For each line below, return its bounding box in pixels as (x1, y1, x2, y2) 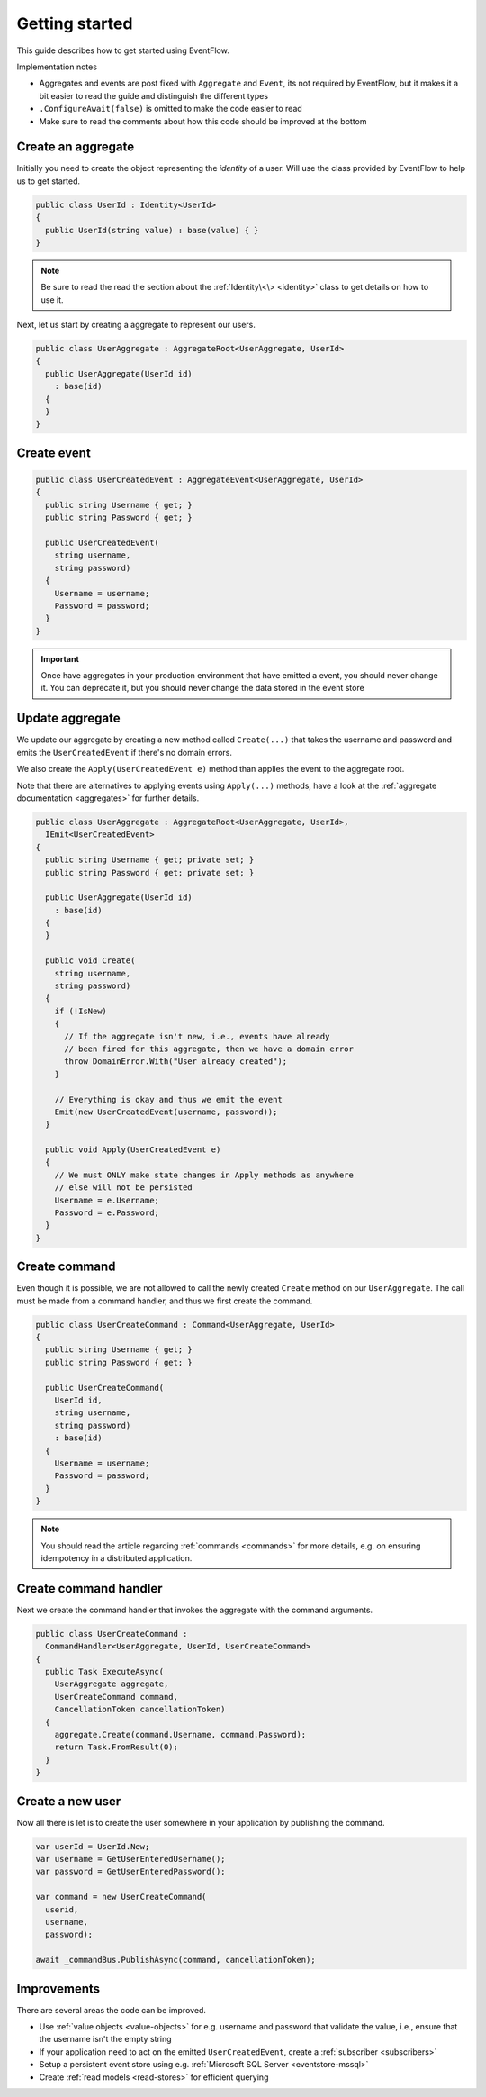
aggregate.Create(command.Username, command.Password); (54, 1729, 307, 1739)
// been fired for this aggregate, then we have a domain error (64, 1043, 355, 1054)
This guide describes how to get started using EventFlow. (16, 45, 229, 56)
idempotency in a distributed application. (40, 1552, 193, 1563)
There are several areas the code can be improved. (16, 2004, 207, 2015)
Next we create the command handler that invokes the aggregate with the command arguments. (16, 1604, 373, 1615)
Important (40, 653, 80, 664)
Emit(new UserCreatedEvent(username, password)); (54, 1106, 278, 1117)
